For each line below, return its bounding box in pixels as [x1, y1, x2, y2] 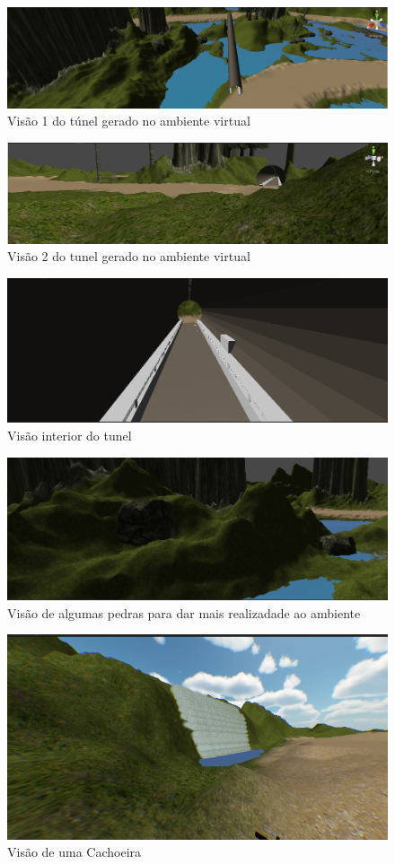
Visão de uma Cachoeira [7, 842, 142, 861]
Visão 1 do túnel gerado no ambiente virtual [7, 111, 250, 130]
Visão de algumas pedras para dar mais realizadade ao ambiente [7, 603, 361, 622]
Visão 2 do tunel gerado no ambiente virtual [7, 247, 250, 266]
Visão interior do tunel [7, 425, 132, 444]
